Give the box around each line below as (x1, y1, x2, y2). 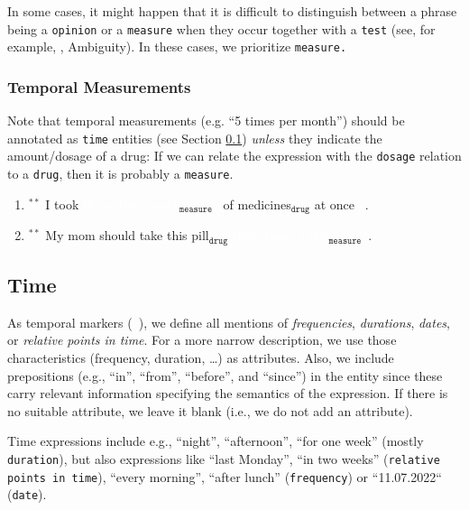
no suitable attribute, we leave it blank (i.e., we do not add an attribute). (7, 401, 413, 420)
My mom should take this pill (45, 226, 209, 245)
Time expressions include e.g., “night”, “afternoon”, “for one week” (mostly (7, 431, 424, 450)
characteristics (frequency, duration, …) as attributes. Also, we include (7, 348, 394, 366)
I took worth (45, 194, 180, 213)
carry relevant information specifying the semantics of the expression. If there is (7, 384, 448, 403)
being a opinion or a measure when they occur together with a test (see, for (7, 19, 436, 38)
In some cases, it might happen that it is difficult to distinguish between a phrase (7, 2, 457, 20)
